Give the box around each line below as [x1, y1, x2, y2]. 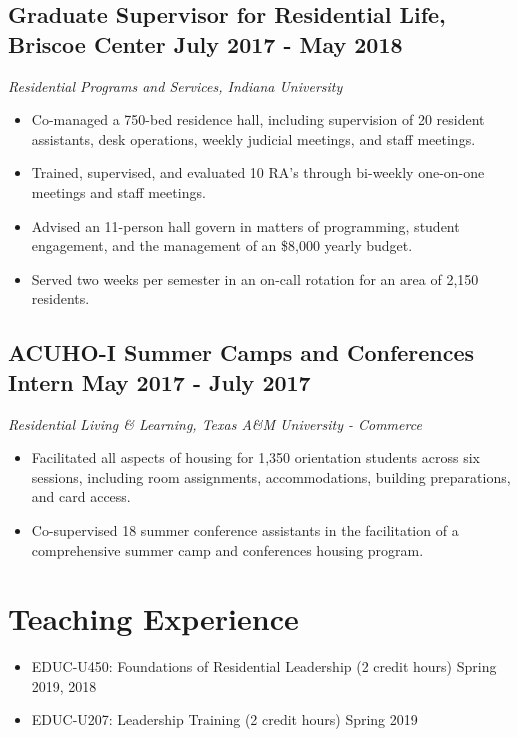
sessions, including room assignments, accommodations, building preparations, [31, 466, 511, 487]
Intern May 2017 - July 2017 [8, 366, 311, 397]
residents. [31, 288, 90, 309]
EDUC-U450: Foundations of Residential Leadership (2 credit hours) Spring [31, 656, 497, 677]
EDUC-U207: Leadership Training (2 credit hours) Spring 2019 [31, 709, 418, 730]
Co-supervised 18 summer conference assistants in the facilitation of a [31, 519, 459, 540]
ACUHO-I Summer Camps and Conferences [8, 337, 475, 368]
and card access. [31, 486, 131, 507]
